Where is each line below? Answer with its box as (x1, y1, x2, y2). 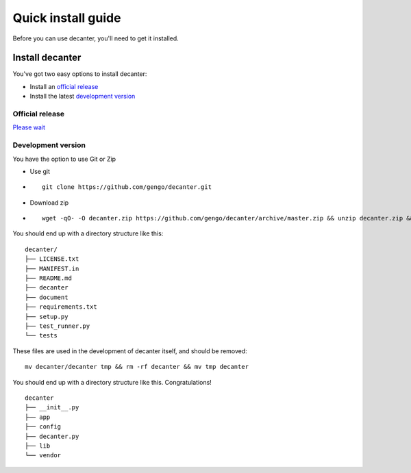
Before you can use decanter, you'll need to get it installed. (12, 34, 179, 42)
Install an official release (29, 82, 99, 90)
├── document (25, 293, 68, 301)
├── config (25, 423, 62, 431)
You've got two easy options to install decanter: (12, 70, 147, 78)
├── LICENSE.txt (25, 255, 79, 263)
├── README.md (25, 274, 72, 282)
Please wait (12, 123, 46, 131)
